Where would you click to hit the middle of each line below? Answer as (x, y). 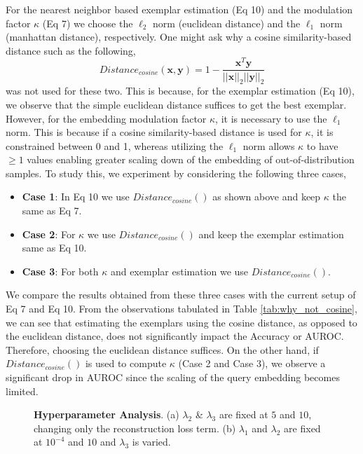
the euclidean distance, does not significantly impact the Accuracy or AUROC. (175, 336)
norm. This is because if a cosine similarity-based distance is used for (154, 132)
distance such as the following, (71, 50)
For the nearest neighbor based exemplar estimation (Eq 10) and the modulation (179, 9)
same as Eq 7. (52, 211)
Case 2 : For (49, 234)
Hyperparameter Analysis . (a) (107, 414)
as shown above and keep (267, 197)
